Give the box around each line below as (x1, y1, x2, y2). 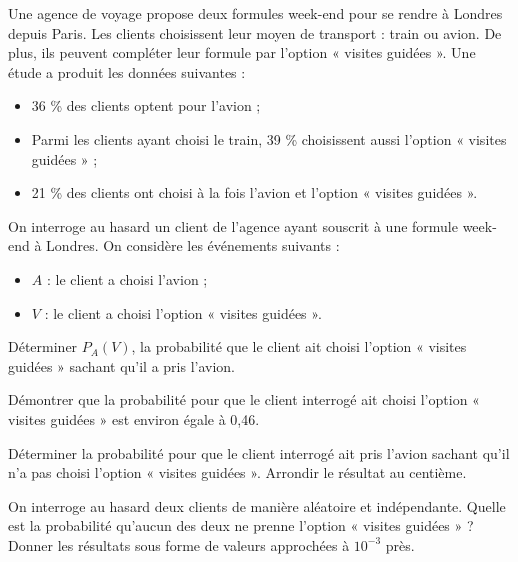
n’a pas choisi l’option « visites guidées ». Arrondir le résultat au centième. (8, 462, 467, 483)
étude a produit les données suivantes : (8, 61, 246, 82)
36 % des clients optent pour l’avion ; (31, 95, 261, 116)
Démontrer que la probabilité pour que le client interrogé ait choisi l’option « (8, 389, 480, 410)
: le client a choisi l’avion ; (46, 268, 208, 289)
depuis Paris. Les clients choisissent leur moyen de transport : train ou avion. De (8, 22, 502, 43)
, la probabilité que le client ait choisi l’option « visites (131, 336, 467, 357)
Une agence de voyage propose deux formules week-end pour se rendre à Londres (8, 3, 503, 23)
